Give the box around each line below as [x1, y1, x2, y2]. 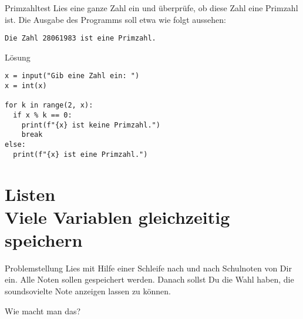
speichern [5, 227, 83, 251]
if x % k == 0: [13, 111, 72, 120]
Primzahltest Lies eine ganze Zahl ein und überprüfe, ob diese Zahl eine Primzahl [5, 2, 298, 14]
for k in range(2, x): [5, 101, 93, 110]
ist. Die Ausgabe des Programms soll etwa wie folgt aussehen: [5, 13, 227, 25]
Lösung [5, 51, 31, 63]
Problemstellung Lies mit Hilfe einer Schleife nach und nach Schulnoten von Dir [5, 261, 292, 274]
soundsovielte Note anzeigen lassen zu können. [5, 285, 171, 297]
